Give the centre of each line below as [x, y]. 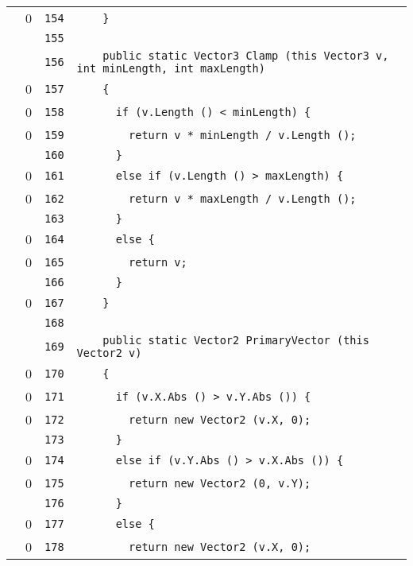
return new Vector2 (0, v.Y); [220, 483]
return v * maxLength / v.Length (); [243, 198]
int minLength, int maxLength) [171, 68]
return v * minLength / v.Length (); [243, 135]
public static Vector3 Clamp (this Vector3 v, [246, 56]
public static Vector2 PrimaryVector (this [236, 340]
